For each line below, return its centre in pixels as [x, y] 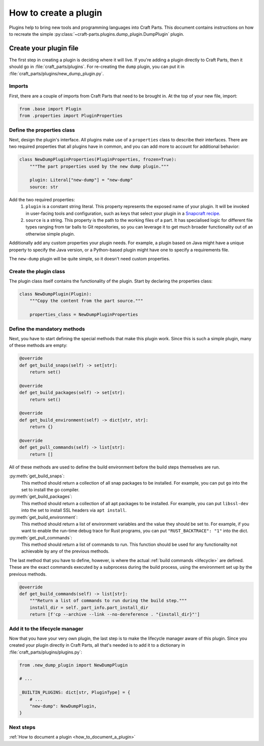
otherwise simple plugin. [50, 234]
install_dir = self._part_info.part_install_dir [89, 607]
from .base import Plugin [50, 109]
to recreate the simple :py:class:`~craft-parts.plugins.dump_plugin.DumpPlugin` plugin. [97, 34]
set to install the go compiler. [50, 490]
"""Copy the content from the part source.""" [87, 301]
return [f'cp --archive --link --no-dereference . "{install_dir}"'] [115, 615]
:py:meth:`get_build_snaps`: [37, 476]
